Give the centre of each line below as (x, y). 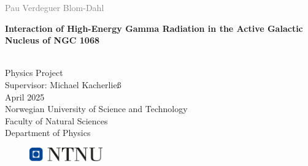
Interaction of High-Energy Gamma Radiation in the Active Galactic (154, 28)
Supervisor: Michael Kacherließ (63, 84)
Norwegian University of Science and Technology (96, 109)
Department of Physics (48, 133)
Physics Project (34, 73)
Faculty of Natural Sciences (56, 120)
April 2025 (25, 96)
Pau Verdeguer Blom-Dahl (55, 7)
